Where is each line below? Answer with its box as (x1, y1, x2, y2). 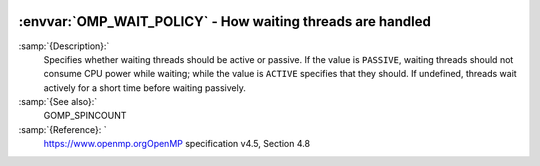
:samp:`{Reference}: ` (18, 123, 107, 135)
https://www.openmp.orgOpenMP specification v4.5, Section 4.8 (43, 138, 310, 150)
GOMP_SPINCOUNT (43, 110, 127, 122)
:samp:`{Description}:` (18, 40, 110, 52)
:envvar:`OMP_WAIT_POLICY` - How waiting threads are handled (18, 13, 432, 30)
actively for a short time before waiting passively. (43, 81, 247, 94)
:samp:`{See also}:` (18, 96, 98, 108)
